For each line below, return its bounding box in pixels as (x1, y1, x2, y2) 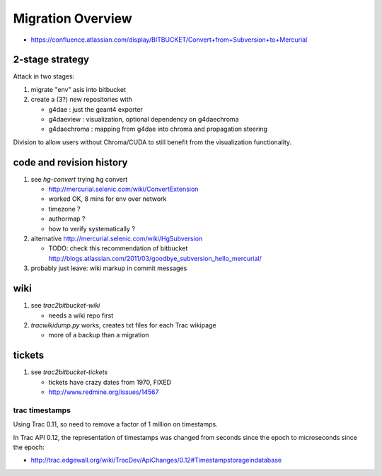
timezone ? (48, 204, 81, 213)
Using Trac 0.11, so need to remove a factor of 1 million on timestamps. (13, 420, 219, 429)
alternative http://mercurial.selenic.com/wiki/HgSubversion (30, 234, 203, 243)
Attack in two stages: (13, 72, 75, 81)
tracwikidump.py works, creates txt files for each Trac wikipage (30, 320, 216, 329)
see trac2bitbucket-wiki (30, 301, 100, 310)
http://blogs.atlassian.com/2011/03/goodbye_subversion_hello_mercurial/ (48, 254, 262, 262)
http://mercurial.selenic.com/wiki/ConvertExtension (48, 185, 199, 194)
